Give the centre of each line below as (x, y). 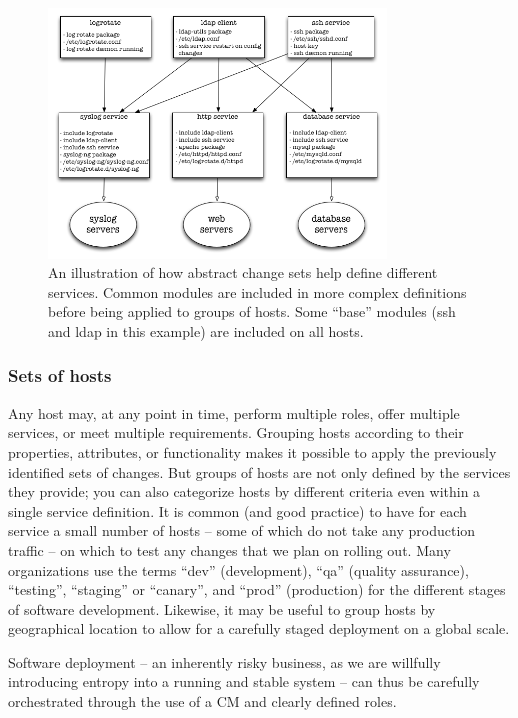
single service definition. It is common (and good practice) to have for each (237, 510)
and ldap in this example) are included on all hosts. (206, 330)
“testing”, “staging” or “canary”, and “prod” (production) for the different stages (257, 589)
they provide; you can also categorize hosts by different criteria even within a (244, 491)
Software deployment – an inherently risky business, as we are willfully (224, 661)
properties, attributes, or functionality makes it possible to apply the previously (252, 451)
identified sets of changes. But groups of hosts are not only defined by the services (259, 471)
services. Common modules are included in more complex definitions (257, 291)
